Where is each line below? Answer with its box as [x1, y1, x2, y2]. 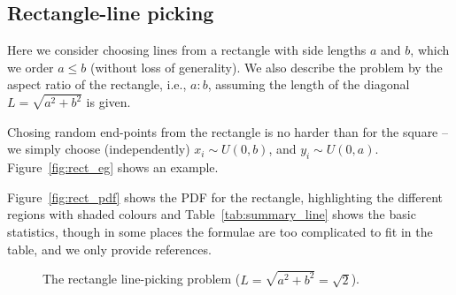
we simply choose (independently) [7, 140, 190, 158]
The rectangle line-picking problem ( [43, 269, 241, 288]
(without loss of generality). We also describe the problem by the [89, 57, 443, 76]
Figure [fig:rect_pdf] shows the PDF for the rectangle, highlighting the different [7, 187, 443, 206]
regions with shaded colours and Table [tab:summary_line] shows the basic [7, 205, 416, 223]
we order [7, 57, 54, 76]
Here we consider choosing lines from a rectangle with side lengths [7, 41, 367, 59]
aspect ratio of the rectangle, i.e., [7, 75, 187, 94]
